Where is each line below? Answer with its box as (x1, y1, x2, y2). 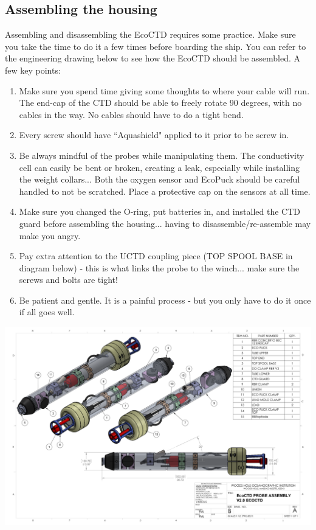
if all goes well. (19, 305, 75, 318)
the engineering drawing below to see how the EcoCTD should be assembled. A (5, 52, 301, 65)
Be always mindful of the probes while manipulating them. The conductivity (19, 148, 304, 161)
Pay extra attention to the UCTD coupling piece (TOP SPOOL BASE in (19, 249, 293, 262)
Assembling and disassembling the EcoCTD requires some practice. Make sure (5, 28, 296, 41)
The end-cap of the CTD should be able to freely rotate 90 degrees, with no (19, 96, 302, 109)
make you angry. (19, 229, 81, 242)
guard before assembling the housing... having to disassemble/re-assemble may (19, 217, 311, 229)
